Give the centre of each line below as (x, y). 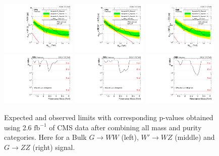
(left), (130, 137)
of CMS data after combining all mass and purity (125, 127)
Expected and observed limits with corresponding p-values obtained (109, 117)
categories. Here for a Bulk (45, 137)
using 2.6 (18, 127)
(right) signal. (54, 147)
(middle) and (195, 137)
